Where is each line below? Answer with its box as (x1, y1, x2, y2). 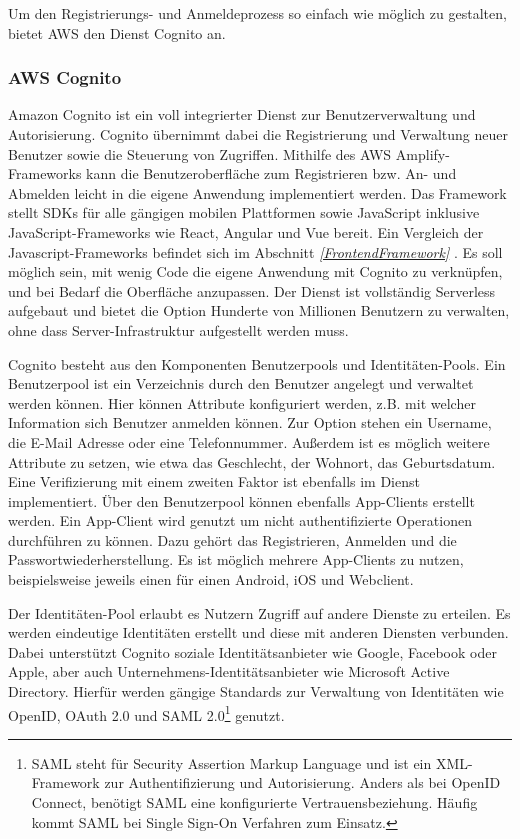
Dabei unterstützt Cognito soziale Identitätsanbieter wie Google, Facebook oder (8, 641, 497, 662)
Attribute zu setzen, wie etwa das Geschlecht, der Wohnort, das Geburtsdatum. (8, 451, 496, 472)
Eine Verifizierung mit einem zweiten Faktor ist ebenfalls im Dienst (8, 471, 420, 492)
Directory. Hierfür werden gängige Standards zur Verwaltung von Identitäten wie (8, 681, 504, 702)
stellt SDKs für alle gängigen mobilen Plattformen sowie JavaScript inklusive (8, 202, 480, 223)
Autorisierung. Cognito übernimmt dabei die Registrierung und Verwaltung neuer (8, 124, 509, 144)
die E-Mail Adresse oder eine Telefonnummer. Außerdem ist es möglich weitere (8, 431, 490, 452)
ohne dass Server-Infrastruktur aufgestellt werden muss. (8, 319, 349, 340)
